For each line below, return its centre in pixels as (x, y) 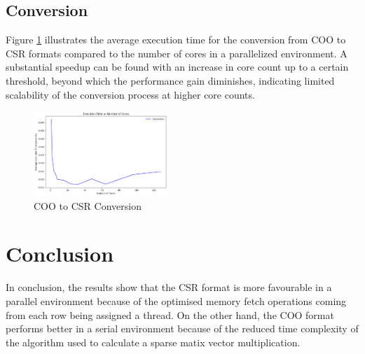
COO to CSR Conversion (88, 205)
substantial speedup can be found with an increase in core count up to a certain (177, 67)
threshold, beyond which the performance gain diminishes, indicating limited (170, 80)
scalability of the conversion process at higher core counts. (130, 94)
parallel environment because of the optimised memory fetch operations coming (176, 301)
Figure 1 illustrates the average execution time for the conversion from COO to (176, 40)
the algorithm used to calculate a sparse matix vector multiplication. (153, 342)
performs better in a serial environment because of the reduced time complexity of (182, 328)
